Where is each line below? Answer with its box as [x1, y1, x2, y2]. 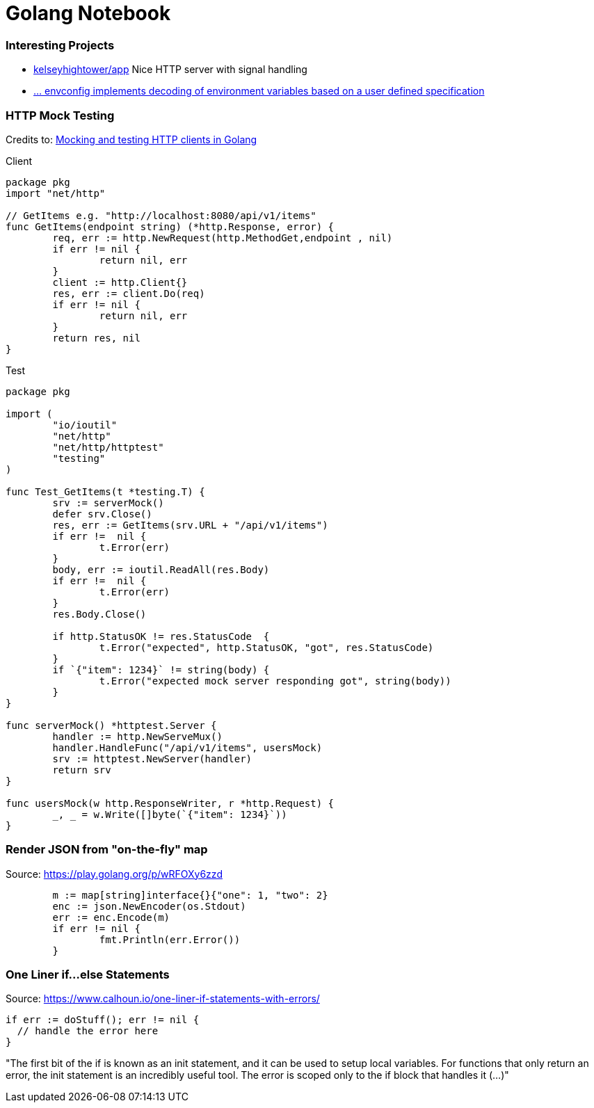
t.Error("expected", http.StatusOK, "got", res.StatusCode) [99, 641, 434, 653]
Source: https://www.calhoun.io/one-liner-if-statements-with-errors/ [6, 993, 320, 1005]
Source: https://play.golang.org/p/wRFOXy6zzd [6, 867, 223, 880]
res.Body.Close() [52, 608, 147, 620]
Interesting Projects [6, 38, 115, 52]
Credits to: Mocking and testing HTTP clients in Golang [6, 133, 257, 145]
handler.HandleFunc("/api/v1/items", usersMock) [52, 741, 323, 753]
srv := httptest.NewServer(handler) [52, 753, 252, 764]
